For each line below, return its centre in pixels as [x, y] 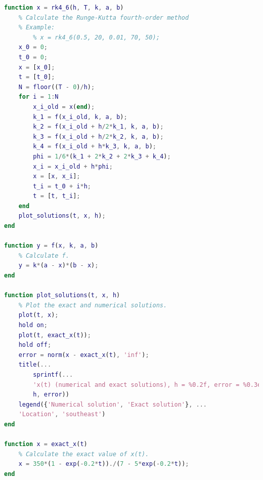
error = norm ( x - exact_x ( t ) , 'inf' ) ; [84, 355]
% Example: [37, 28]
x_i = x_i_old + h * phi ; [73, 166]
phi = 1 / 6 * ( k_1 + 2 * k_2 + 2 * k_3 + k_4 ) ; [102, 156]
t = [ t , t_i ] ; [57, 196]
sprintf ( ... [53, 374]
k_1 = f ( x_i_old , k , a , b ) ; [80, 117]
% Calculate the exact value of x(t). [84, 454]
